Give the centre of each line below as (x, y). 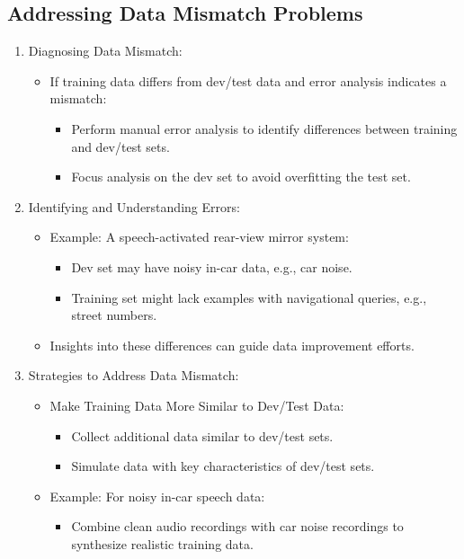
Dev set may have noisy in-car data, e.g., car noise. (212, 266)
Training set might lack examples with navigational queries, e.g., (249, 297)
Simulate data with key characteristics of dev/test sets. (223, 466)
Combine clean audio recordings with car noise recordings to (237, 526)
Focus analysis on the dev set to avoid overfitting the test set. (241, 177)
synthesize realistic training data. (162, 543)
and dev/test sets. (120, 146)
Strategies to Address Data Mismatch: (134, 375)
